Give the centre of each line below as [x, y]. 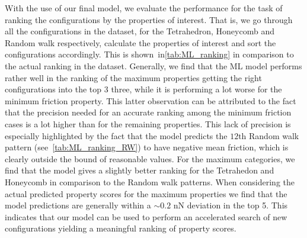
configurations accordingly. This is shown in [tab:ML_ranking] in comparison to [149, 54]
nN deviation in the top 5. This [231, 205]
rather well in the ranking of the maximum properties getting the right [133, 77]
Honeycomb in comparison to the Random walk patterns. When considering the [150, 181]
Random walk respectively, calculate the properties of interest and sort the [140, 42]
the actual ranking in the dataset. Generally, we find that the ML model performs [153, 65]
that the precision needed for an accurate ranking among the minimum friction [148, 112]
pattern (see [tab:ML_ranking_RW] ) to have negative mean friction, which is [147, 147]
